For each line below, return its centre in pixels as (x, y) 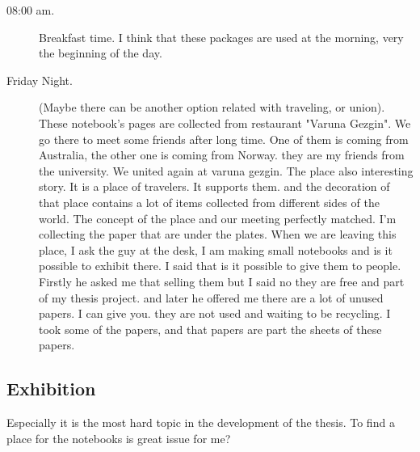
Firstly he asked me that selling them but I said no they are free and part (222, 281)
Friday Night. (40, 80)
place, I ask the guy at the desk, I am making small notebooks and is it (216, 249)
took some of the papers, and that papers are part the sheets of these (210, 329)
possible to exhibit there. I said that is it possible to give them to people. (220, 266)
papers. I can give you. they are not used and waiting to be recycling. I (215, 313)
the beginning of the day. (101, 53)
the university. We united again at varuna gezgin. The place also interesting (226, 170)
